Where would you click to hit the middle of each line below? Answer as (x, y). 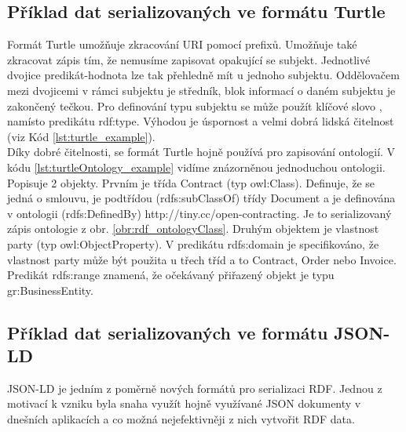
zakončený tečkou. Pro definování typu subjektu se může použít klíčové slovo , (195, 105)
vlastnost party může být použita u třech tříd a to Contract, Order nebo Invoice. (202, 259)
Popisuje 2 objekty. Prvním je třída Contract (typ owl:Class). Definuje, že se (191, 182)
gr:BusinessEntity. (50, 290)
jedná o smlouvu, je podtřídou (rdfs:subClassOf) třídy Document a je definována (201, 198)
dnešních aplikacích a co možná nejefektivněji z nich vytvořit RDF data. (181, 419)
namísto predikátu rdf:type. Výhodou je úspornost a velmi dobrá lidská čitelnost (201, 121)
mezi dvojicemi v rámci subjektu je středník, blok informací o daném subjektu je (201, 90)
